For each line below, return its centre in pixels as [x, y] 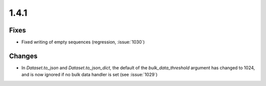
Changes [23, 56]
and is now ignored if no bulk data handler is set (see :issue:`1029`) [89, 75]
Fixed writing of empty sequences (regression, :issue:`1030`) [83, 42]
